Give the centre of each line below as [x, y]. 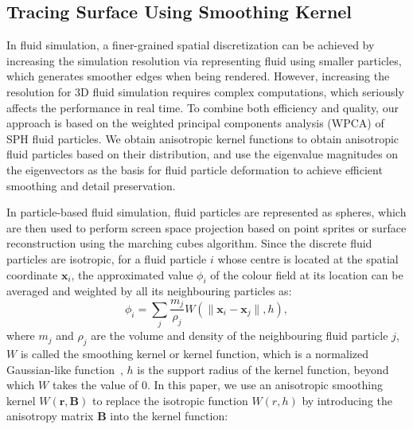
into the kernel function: [169, 416]
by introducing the [347, 400]
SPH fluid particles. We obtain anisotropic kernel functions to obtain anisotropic [203, 138]
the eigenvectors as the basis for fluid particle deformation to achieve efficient [195, 169]
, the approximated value [132, 274]
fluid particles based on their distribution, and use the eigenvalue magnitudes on [203, 154]
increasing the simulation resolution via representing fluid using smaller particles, [204, 60]
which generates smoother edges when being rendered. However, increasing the [198, 76]
